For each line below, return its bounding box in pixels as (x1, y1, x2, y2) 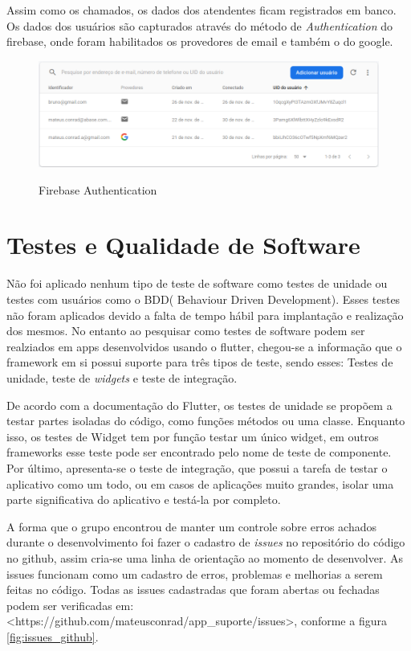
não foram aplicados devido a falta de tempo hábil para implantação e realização (6, 306, 404, 323)
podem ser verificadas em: (6, 596, 134, 613)
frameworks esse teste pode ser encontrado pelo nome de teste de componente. (6, 444, 392, 461)
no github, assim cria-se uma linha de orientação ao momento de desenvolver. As (6, 549, 403, 566)
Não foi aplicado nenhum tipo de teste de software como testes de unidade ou (6, 275, 388, 292)
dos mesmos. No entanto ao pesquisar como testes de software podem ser (6, 322, 365, 339)
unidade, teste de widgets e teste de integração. (6, 369, 238, 386)
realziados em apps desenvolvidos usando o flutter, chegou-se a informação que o (6, 338, 402, 354)
